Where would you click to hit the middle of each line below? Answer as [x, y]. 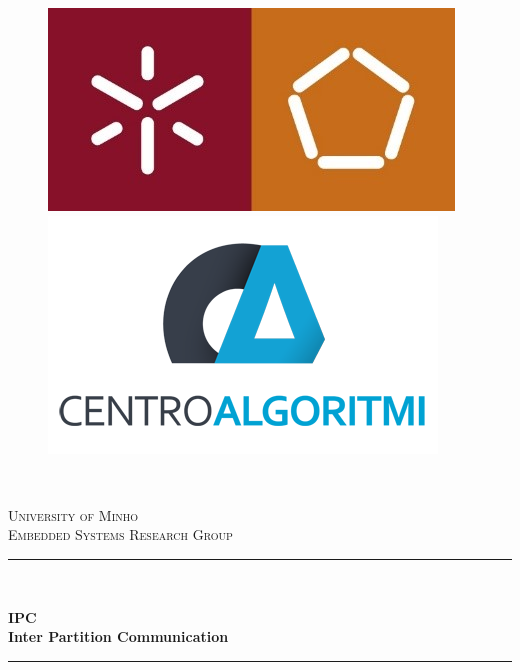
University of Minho [73, 514]
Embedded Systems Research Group [120, 534]
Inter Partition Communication [118, 636]
